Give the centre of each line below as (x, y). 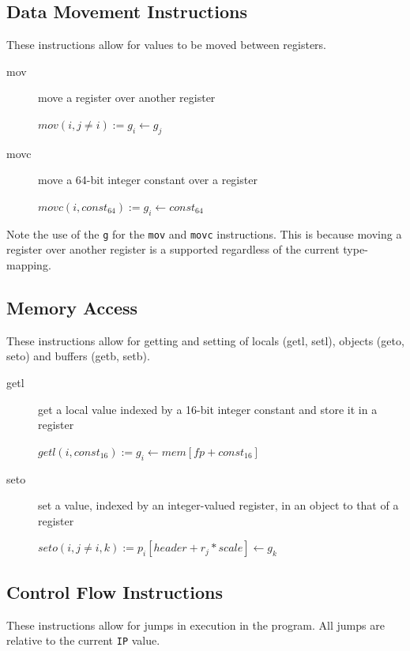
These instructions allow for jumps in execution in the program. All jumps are (196, 625)
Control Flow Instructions (115, 591)
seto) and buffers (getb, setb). (78, 356)
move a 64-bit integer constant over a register (148, 180)
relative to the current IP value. (83, 640)
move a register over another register (127, 98)
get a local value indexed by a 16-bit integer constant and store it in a (208, 409)
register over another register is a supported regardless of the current (173, 249)
